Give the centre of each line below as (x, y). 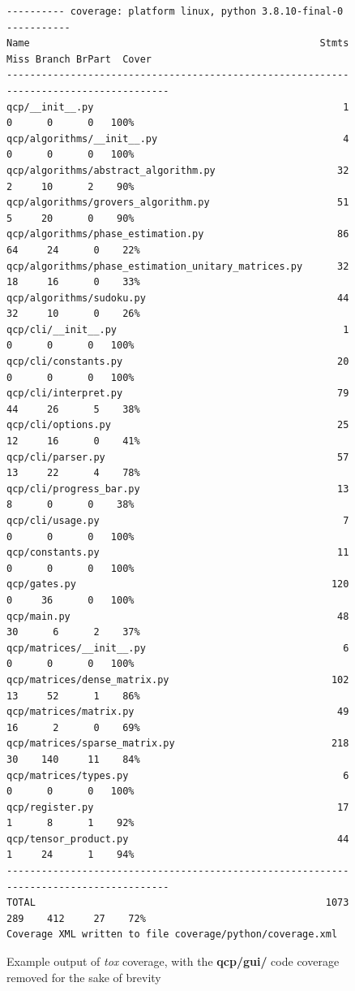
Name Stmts (178, 43)
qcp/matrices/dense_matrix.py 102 (178, 679)
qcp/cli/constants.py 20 (178, 362)
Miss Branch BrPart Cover (79, 59)
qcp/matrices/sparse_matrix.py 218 (178, 744)
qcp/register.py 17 (178, 807)
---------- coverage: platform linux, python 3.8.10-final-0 (175, 11)
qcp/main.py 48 (178, 616)
